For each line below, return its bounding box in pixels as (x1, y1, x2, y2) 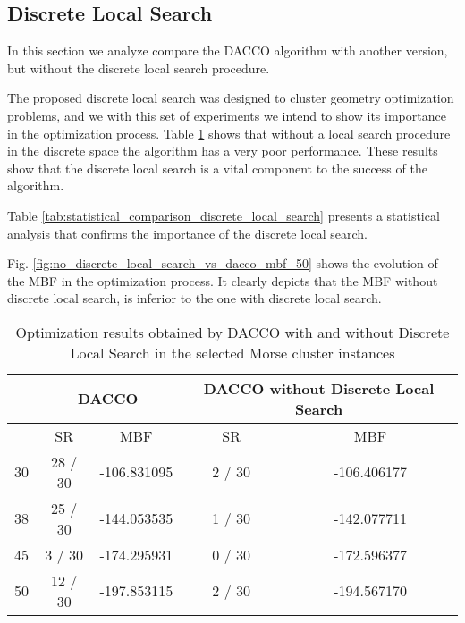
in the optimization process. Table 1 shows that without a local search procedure (7, 123, 451, 142)
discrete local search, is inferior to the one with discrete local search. (7, 289, 382, 307)
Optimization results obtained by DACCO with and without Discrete (15, 321, 450, 342)
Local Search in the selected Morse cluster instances (70, 341, 395, 363)
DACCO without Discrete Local (203, 377, 435, 399)
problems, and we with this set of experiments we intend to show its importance (7, 105, 446, 124)
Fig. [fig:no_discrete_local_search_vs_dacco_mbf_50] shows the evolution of (7, 254, 438, 273)
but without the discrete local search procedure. (7, 58, 270, 77)
